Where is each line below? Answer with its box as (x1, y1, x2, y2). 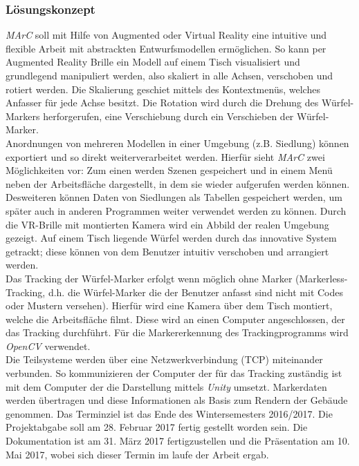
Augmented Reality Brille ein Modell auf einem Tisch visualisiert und (6, 55, 300, 69)
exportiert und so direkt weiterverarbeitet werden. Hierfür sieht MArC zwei (6, 149, 325, 164)
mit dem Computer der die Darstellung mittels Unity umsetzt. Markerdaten (6, 379, 327, 394)
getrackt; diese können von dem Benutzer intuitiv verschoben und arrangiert (6, 244, 329, 258)
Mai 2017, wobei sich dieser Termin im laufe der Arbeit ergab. (6, 447, 269, 461)
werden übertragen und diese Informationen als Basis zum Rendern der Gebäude (6, 393, 348, 407)
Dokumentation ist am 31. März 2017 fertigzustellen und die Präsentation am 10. (6, 434, 350, 448)
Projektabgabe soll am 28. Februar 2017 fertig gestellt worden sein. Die (6, 420, 308, 434)
